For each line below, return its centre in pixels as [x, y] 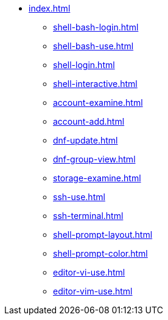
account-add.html [89, 121]
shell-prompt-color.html [100, 253]
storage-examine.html [97, 178]
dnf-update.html [86, 140]
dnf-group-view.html [94, 159]
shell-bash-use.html [93, 46]
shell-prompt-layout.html [103, 235]
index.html [50, 8]
